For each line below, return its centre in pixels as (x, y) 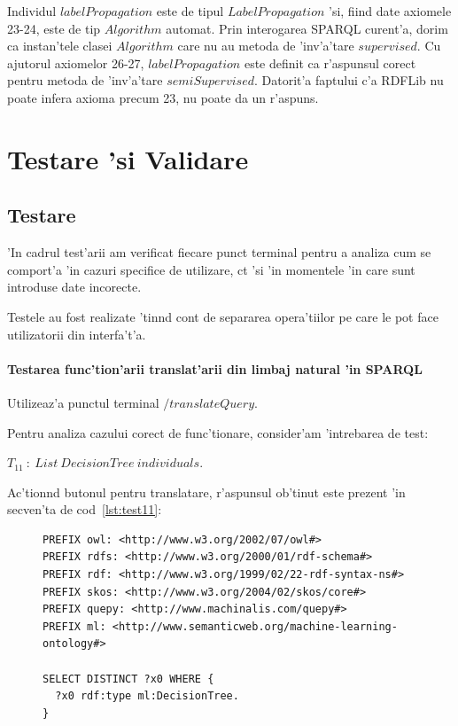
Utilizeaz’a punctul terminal (83, 402)
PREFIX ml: (74, 626)
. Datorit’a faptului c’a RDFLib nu (349, 80)
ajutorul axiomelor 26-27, (76, 62)
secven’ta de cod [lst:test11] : (85, 509)
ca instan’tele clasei (60, 46)
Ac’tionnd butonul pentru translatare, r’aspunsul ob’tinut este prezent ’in (206, 492)
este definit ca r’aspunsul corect (330, 62)
